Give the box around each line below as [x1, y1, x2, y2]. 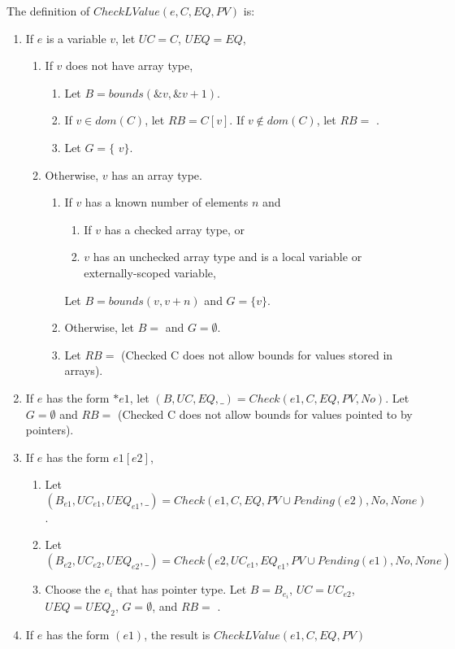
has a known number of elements [84, 194, 249, 211]
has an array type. [111, 166, 202, 183]
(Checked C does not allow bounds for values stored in [121, 346, 393, 363]
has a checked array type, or [104, 220, 245, 237]
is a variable [45, 29, 106, 46]
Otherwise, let [64, 319, 135, 336]
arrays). [64, 362, 103, 379]
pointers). [25, 421, 74, 438]
